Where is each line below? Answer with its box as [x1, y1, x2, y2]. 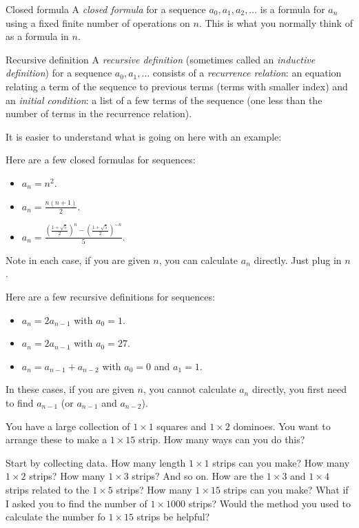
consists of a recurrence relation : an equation [152, 65, 342, 80]
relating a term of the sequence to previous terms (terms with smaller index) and [6, 79, 348, 93]
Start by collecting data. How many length [6, 455, 186, 469]
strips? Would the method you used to [188, 496, 351, 510]
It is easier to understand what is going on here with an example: [6, 129, 282, 143]
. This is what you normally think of [198, 15, 353, 30]
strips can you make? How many [212, 455, 350, 469]
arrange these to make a [6, 432, 107, 447]
